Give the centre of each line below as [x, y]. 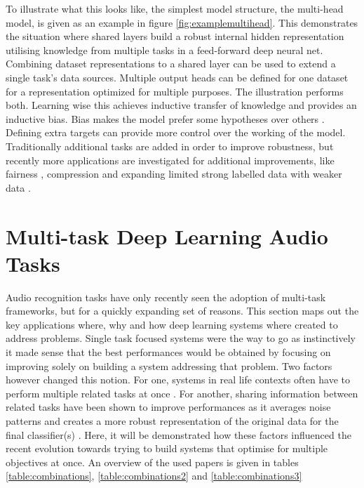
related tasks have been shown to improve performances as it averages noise [168, 407]
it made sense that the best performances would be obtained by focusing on [168, 352]
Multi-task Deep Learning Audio [167, 236]
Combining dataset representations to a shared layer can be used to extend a [171, 64]
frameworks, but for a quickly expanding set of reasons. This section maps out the [182, 311]
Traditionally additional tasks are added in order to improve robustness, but [170, 146]
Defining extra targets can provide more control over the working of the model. [176, 132]
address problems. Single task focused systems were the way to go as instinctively [181, 338]
